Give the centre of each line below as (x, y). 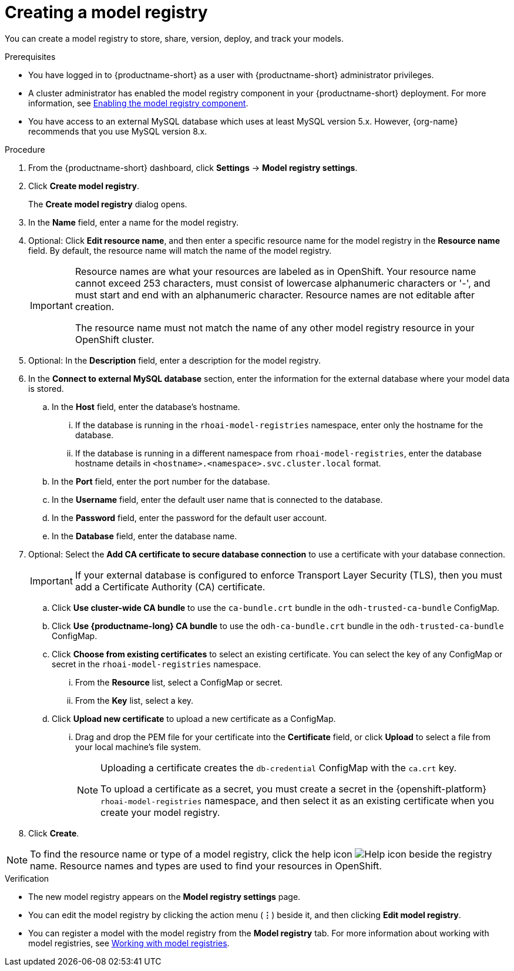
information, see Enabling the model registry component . (138, 103)
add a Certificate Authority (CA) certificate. (170, 587)
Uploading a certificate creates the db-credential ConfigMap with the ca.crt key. (279, 767)
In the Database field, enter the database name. (145, 536)
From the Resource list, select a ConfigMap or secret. (179, 682)
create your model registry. (160, 812)
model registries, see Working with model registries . (129, 943)
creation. (95, 306)
